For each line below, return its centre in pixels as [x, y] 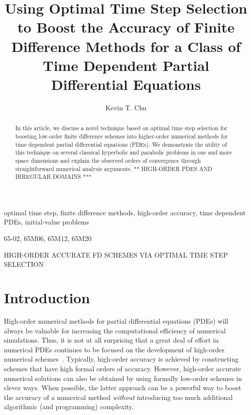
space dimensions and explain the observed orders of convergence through [108, 160]
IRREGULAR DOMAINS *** [53, 177]
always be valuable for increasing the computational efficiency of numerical [115, 330]
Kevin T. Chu [126, 107]
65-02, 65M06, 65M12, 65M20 [48, 238]
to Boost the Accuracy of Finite [126, 27]
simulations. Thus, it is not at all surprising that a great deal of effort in [111, 340]
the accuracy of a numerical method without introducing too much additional [118, 397]
